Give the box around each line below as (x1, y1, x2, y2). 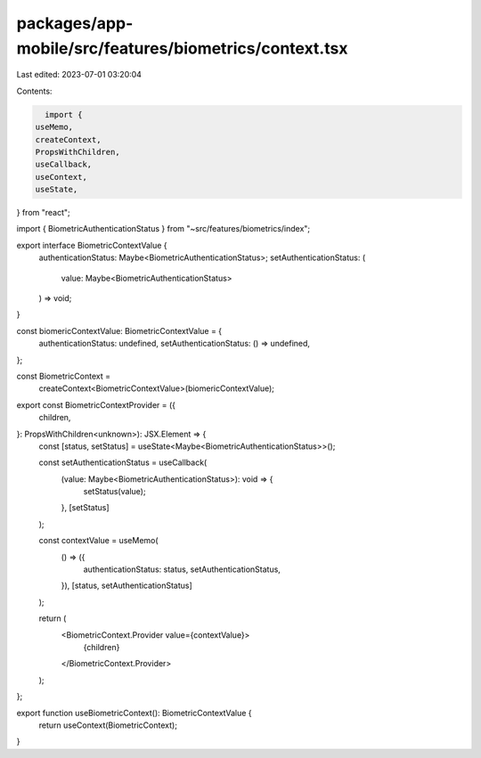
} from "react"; (16, 208, 70, 218)
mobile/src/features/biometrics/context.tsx (16, 38, 348, 58)
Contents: (16, 86, 53, 96)
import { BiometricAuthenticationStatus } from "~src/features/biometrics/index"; (16, 224, 311, 234)
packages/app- (16, 13, 134, 33)
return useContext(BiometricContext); (38, 720, 178, 730)
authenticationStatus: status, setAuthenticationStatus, (83, 564, 281, 575)
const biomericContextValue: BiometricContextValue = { (16, 325, 223, 336)
